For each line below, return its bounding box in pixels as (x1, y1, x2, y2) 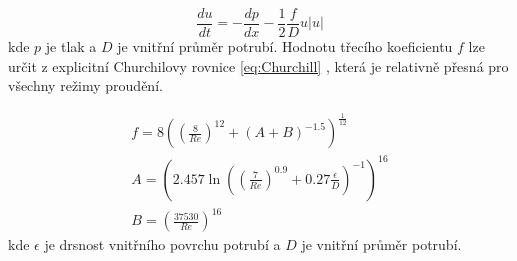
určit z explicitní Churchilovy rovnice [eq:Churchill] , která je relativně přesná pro (8, 55, 509, 76)
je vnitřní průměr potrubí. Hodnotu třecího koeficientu (117, 36, 453, 57)
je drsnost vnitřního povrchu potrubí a (44, 234, 281, 255)
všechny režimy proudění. (8, 75, 163, 96)
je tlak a (45, 36, 97, 57)
